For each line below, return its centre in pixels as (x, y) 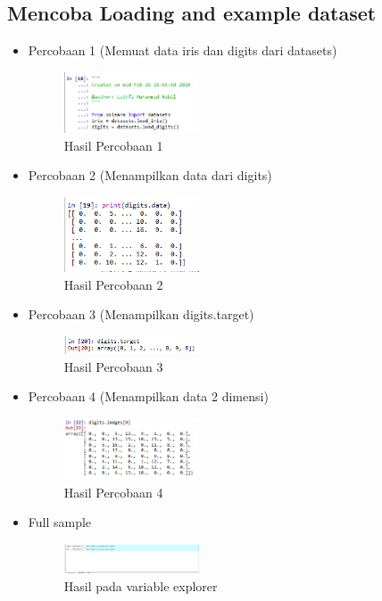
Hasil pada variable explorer (141, 585)
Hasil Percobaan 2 (113, 284)
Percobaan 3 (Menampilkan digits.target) (141, 314)
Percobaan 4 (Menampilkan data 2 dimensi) (148, 396)
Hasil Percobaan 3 (113, 366)
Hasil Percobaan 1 (113, 145)
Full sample (60, 522)
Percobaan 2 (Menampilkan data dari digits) (150, 175)
